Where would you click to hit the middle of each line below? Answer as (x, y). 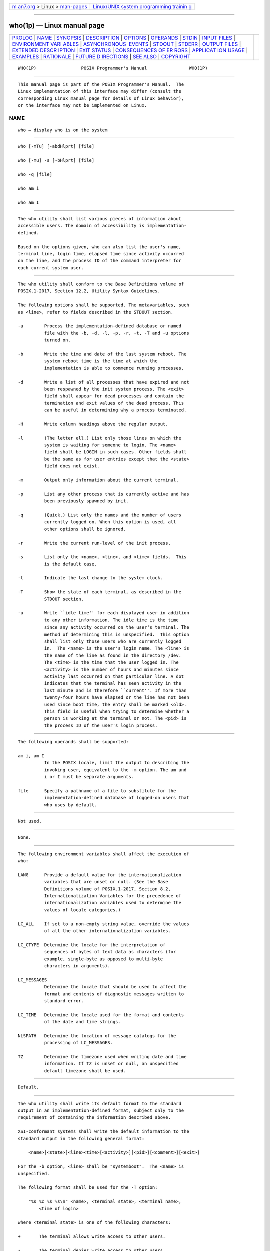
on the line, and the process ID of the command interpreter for (100, 261)
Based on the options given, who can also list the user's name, (100, 247)
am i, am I (31, 755)
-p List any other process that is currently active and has (104, 494)
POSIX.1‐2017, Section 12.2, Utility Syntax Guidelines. (89, 291)
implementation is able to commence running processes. (114, 368)
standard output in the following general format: (81, 1139)
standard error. (64, 1001)
